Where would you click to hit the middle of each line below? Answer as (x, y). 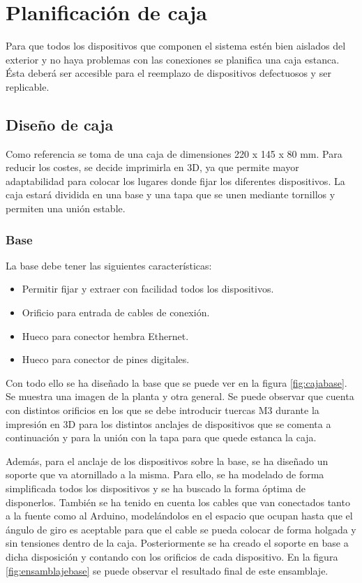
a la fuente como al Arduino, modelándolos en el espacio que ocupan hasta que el (179, 516)
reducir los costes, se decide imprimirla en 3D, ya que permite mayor (152, 167)
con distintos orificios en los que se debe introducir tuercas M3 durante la (163, 410)
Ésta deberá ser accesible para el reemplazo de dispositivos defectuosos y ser (168, 73)
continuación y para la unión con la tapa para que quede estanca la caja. (161, 437)
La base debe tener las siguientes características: (109, 265)
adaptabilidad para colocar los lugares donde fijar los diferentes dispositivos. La (175, 180)
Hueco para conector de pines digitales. (106, 359)
